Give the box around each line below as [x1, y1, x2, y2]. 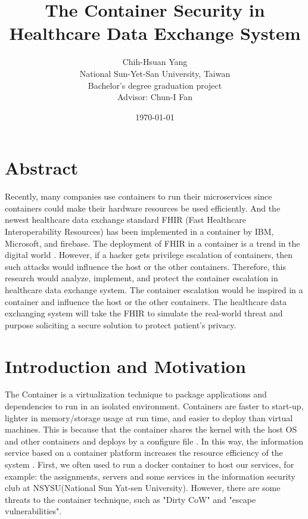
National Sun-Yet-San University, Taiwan [79, 67, 231, 79]
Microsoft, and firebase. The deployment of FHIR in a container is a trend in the [5, 237, 300, 249]
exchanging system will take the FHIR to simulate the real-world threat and [5, 307, 283, 319]
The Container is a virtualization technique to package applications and [5, 388, 267, 400]
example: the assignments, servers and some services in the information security [5, 470, 295, 482]
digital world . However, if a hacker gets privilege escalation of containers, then [5, 248, 293, 261]
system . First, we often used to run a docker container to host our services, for [5, 458, 294, 471]
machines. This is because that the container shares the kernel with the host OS [5, 423, 297, 436]
